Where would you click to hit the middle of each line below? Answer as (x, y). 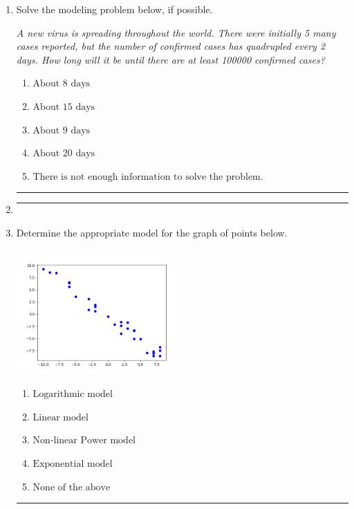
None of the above (72, 487)
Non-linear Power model (84, 441)
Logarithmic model (73, 395)
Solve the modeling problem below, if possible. (114, 9)
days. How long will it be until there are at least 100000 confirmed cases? (170, 59)
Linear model (60, 417)
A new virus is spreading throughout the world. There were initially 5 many (176, 32)
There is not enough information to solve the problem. (148, 177)
